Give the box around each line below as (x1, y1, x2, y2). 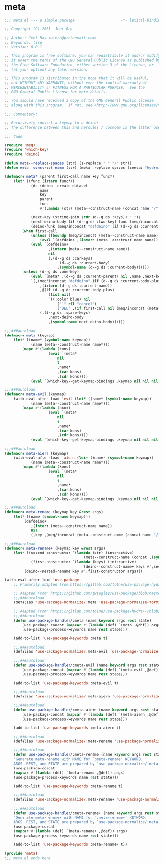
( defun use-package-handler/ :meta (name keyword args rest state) (13, 618, 152, 623)
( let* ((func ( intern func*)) (13, 178, 75, 184)
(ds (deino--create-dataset (30, 183, 89, 188)
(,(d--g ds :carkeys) (48, 256, 93, 261)
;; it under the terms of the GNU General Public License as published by (4, 58, 161, 63)
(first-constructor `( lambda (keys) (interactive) (30, 560, 137, 565)
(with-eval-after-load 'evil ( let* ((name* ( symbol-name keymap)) (13, 396, 152, 402)
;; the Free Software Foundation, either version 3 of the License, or (4, 63, 154, 68)
